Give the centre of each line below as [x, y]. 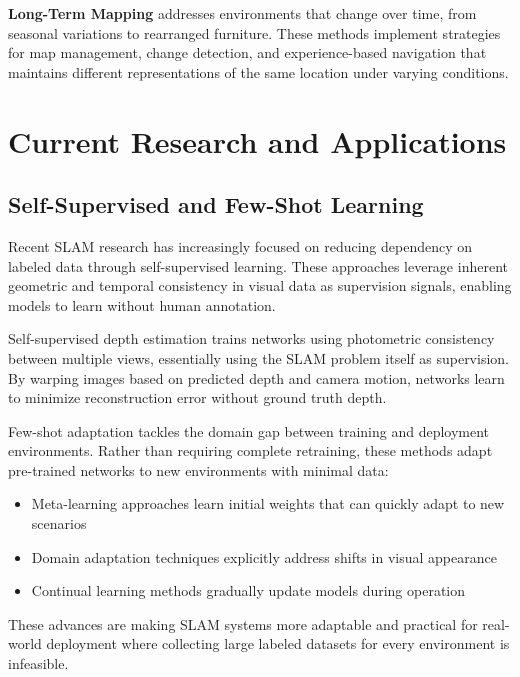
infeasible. [38, 663]
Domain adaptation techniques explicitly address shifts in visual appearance [264, 556]
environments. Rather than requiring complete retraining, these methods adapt [250, 450]
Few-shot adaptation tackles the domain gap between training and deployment [249, 430]
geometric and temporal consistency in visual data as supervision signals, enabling [260, 285]
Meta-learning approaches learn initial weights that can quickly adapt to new [268, 503]
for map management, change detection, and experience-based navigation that [247, 52]
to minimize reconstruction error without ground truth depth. [197, 397]
